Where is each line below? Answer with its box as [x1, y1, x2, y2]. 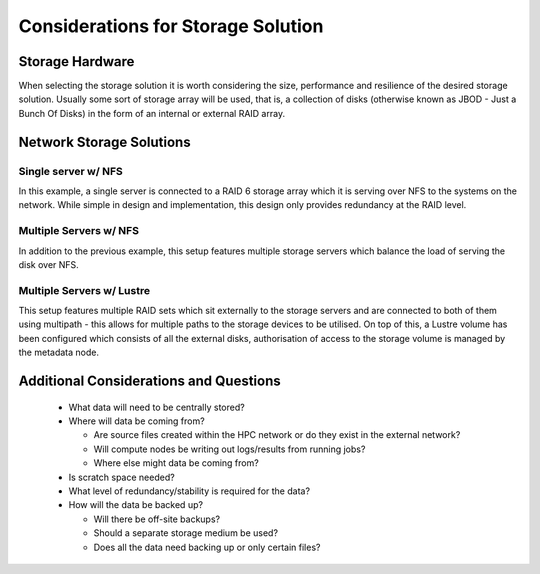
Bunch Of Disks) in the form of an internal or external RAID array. [18, 107, 285, 119]
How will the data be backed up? [68, 499, 204, 511]
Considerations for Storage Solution [18, 15, 324, 37]
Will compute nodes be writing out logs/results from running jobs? [93, 443, 366, 455]
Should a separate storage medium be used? [93, 527, 279, 539]
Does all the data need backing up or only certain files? [93, 541, 321, 553]
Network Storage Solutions [18, 133, 191, 150]
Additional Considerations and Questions [18, 373, 281, 390]
